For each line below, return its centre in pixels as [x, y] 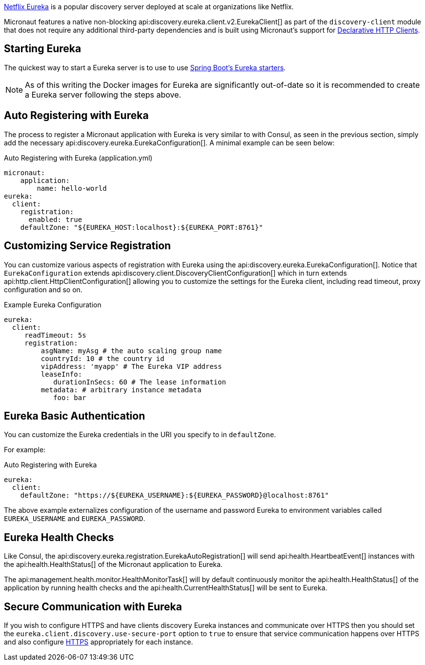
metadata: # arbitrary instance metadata [121, 390]
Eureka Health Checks [59, 537]
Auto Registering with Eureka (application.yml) [78, 158]
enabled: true [55, 219]
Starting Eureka [43, 49]
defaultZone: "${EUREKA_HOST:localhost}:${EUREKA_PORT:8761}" [142, 227]
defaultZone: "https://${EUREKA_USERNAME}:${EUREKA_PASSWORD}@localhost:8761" [174, 495]
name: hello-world [72, 188]
